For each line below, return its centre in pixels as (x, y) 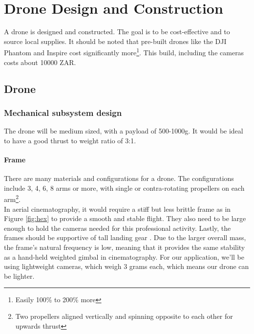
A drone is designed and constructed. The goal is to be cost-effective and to (117, 32)
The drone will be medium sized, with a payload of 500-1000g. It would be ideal (124, 131)
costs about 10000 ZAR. (40, 62)
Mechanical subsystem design (63, 112)
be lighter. (19, 276)
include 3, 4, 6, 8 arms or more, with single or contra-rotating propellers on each (124, 188)
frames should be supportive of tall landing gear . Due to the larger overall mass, (125, 237)
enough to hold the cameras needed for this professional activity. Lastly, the (117, 228)
